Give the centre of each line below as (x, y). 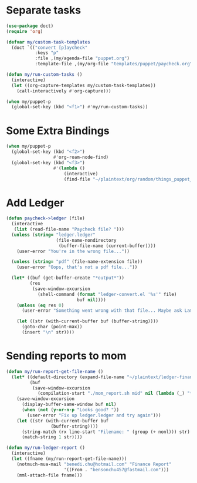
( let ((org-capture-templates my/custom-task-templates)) (84, 85)
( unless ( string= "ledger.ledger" (53, 235)
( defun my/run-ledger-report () (45, 448)
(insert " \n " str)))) (48, 332)
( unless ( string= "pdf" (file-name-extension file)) (77, 262)
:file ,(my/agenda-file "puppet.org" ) (82, 59)
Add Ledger (35, 203)
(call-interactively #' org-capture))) (64, 91)
